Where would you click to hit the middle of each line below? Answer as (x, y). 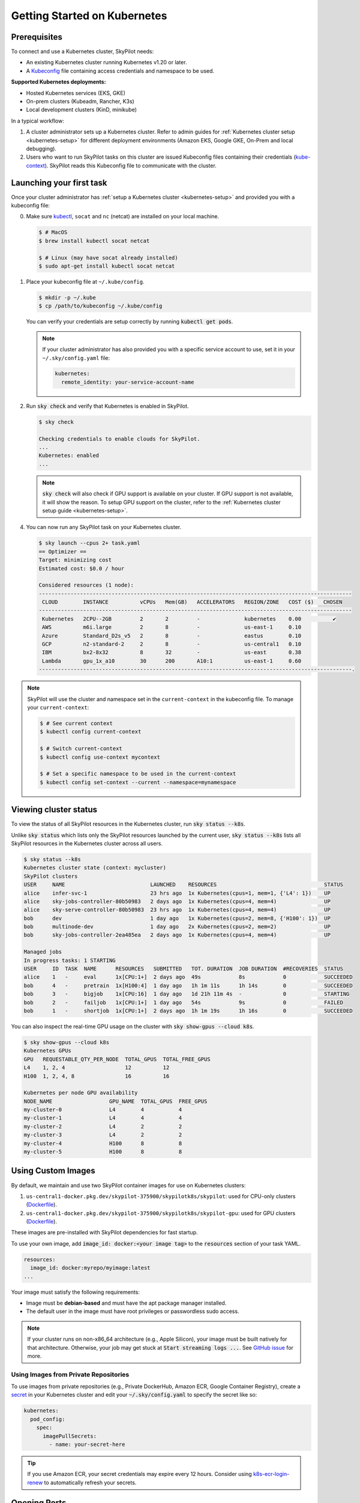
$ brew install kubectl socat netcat (94, 241)
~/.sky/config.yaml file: (76, 358)
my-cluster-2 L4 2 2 (103, 1126)
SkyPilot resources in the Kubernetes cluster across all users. (87, 843)
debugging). (41, 148)
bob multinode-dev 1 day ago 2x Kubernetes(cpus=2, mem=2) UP (177, 927)
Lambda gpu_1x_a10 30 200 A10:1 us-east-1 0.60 (172, 661)
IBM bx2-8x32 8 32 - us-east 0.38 (172, 653)
